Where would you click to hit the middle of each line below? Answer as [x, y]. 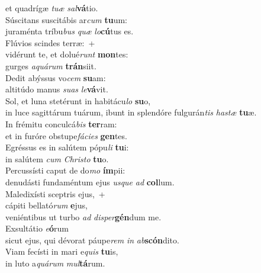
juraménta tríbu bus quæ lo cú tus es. [70, 31]
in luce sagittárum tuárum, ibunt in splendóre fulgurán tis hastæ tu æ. [131, 112]
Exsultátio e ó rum [37, 228]
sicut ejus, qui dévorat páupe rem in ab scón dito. [92, 240]
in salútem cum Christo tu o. [57, 158]
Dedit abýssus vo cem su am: [56, 77]
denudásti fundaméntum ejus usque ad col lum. [90, 182]
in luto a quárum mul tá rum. [55, 263]
